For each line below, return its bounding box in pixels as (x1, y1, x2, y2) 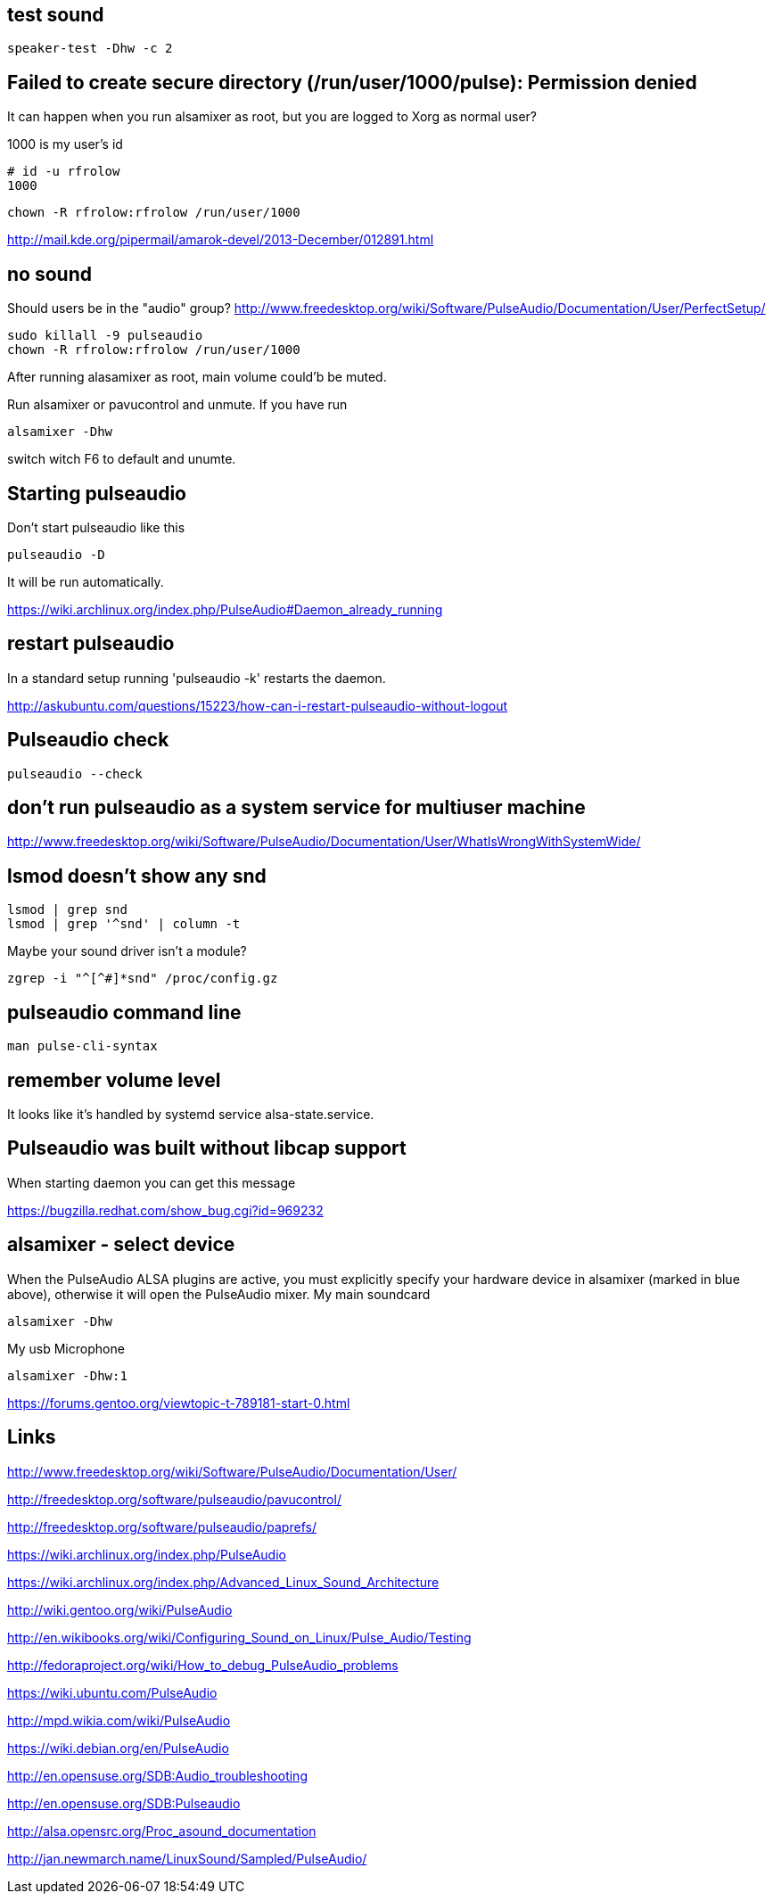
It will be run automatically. (7, 573, 164, 589)
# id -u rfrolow (7, 164, 120, 179)
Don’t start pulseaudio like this (7, 519, 185, 535)
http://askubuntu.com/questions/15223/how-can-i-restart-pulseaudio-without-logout (7, 697, 508, 713)
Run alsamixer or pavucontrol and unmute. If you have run (7, 397, 348, 413)
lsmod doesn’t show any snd (7, 864, 267, 887)
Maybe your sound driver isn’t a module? (7, 943, 247, 959)
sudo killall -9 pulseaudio (7, 328, 203, 343)
